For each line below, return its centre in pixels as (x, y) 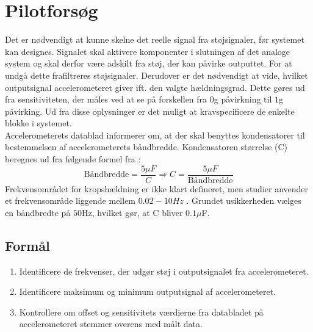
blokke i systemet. (38, 123)
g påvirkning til (243, 99)
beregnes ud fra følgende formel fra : (73, 159)
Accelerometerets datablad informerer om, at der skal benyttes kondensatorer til (155, 135)
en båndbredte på (38, 212)
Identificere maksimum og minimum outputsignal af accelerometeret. (148, 291)
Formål (27, 245)
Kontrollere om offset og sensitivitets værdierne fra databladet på (141, 312)
